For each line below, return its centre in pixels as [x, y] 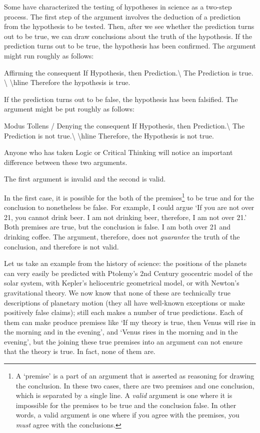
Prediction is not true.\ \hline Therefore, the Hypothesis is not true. [109, 135]
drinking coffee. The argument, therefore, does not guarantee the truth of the [122, 236]
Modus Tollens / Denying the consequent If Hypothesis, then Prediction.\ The [124, 125]
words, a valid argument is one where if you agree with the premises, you [127, 415]
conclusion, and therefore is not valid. [61, 246]
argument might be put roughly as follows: [69, 109]
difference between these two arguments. [66, 162]
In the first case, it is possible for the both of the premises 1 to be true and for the [129, 196]
